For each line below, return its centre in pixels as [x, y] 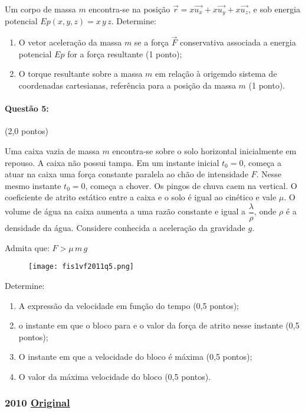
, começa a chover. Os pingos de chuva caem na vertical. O [191, 185]
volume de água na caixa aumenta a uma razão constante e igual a [125, 211]
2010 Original [37, 403]
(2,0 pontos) [27, 131]
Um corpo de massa [40, 9]
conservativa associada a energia [238, 42]
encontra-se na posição [129, 9]
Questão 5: [27, 108]
